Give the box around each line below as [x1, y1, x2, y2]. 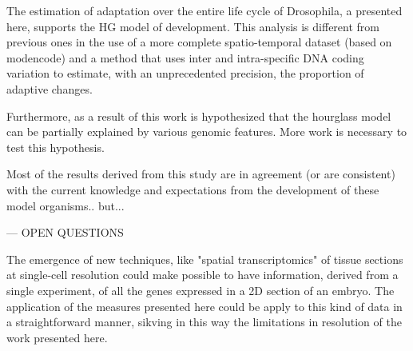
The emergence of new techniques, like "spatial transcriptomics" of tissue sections [6, 250, 403, 267]
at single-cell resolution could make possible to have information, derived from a [6, 266, 399, 283]
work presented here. [6, 329, 108, 345]
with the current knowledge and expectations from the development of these [6, 181, 379, 197]
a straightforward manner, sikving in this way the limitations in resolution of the [6, 313, 402, 330]
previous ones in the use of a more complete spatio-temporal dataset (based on [6, 34, 392, 50]
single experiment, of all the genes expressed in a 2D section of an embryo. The [6, 281, 395, 298]
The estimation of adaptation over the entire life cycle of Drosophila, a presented [6, 2, 403, 18]
